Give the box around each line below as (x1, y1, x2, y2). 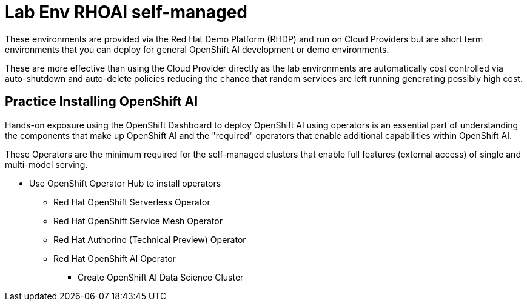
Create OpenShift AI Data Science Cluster (78, 271, 244, 282)
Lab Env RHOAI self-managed (5, 2, 247, 22)
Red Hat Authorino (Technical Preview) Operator (53, 234, 246, 245)
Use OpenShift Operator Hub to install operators (29, 178, 221, 188)
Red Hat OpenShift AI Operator (53, 253, 176, 264)
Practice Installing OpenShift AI (5, 94, 198, 110)
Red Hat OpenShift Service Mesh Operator (53, 215, 223, 226)
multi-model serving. (5, 159, 88, 170)
